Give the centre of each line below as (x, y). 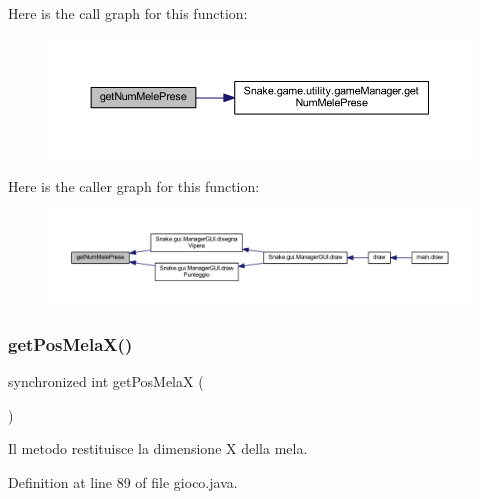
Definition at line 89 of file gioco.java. (123, 482)
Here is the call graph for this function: (128, 13)
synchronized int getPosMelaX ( (106, 381)
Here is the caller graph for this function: (134, 185)
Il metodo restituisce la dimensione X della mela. (158, 448)
